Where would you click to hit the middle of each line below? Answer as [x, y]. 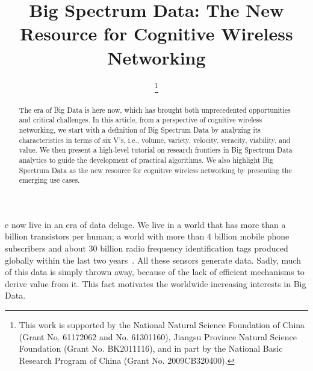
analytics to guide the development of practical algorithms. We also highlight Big [146, 160]
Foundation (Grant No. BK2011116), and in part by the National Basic [151, 348]
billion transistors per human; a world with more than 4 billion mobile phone [147, 236]
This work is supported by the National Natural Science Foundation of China [162, 325]
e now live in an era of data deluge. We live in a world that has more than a [145, 224]
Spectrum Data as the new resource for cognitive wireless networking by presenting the [155, 170]
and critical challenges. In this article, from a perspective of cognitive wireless [141, 120]
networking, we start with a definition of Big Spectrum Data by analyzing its [140, 129]
